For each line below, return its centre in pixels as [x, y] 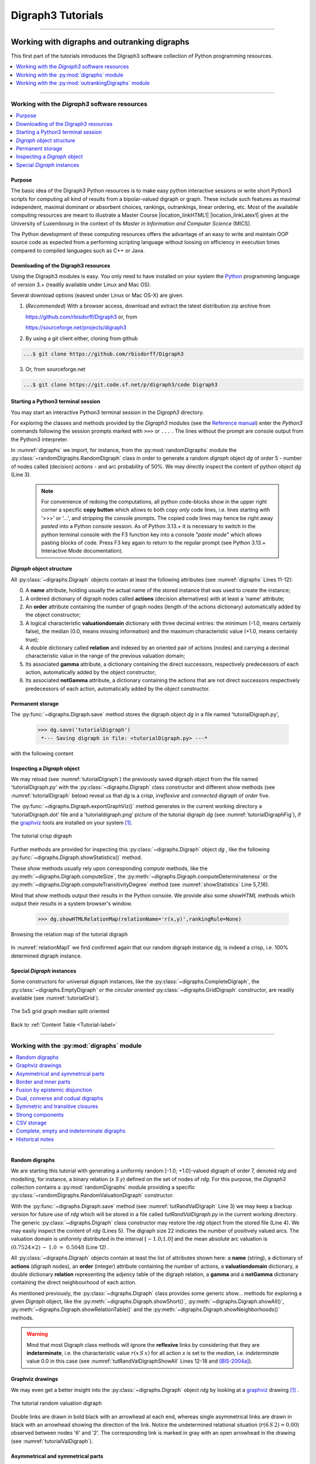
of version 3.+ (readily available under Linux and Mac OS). [81, 285]
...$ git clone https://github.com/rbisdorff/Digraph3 [103, 354]
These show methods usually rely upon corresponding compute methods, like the [109, 868]
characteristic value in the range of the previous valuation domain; [105, 656]
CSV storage [31, 1123]
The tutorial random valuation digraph [56, 1403]
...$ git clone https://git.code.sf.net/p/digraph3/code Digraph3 [120, 384]
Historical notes [35, 1139]
